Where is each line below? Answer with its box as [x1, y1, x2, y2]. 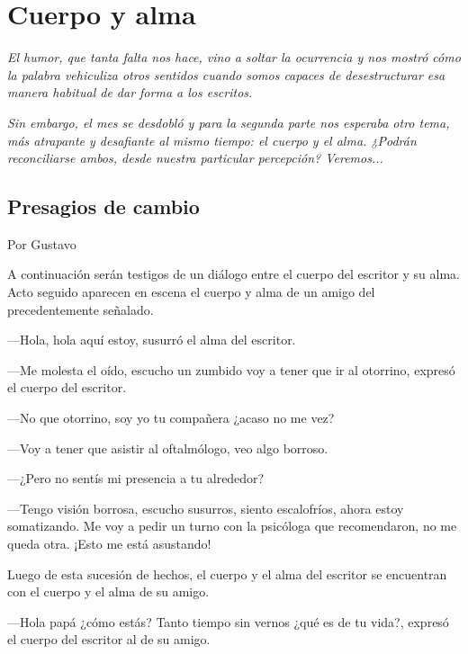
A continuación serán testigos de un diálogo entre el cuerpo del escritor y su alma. [7, 264, 460, 283]
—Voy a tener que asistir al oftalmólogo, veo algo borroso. [7, 438, 328, 457]
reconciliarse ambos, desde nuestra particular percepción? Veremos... [7, 148, 383, 167]
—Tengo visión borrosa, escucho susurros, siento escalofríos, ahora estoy [7, 498, 404, 517]
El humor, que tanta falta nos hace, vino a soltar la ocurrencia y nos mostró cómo [7, 48, 461, 67]
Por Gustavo [7, 234, 76, 253]
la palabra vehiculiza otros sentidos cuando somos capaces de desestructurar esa [7, 65, 445, 84]
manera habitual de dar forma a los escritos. [7, 83, 253, 102]
